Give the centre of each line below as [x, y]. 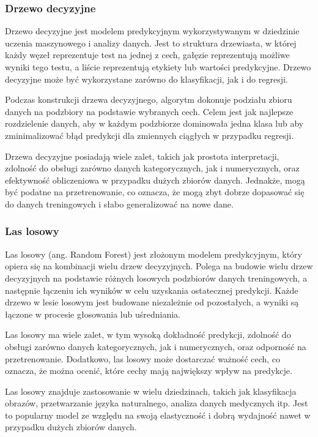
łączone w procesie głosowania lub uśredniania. [93, 314]
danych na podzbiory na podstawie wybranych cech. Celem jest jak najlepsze [149, 111]
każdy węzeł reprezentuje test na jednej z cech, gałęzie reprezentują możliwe [147, 55]
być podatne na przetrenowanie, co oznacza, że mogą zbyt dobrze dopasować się [155, 192]
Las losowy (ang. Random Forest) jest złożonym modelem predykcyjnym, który [153, 254]
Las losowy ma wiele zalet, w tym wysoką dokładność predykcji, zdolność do [148, 334]
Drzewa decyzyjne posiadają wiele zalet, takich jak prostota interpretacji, [142, 156]
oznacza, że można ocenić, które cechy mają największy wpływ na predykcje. [149, 371]
